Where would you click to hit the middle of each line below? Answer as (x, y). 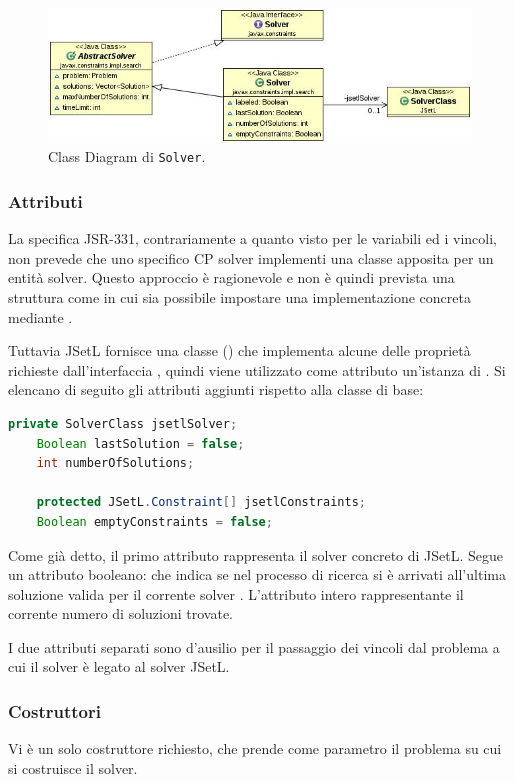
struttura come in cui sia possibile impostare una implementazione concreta (239, 296)
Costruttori (54, 710)
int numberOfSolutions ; (115, 463)
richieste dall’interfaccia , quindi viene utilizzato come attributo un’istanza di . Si (257, 369)
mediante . (40, 316)
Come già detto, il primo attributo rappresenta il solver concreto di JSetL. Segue (256, 554)
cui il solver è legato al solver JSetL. (119, 666)
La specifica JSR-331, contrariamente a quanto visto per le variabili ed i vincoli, (252, 238)
